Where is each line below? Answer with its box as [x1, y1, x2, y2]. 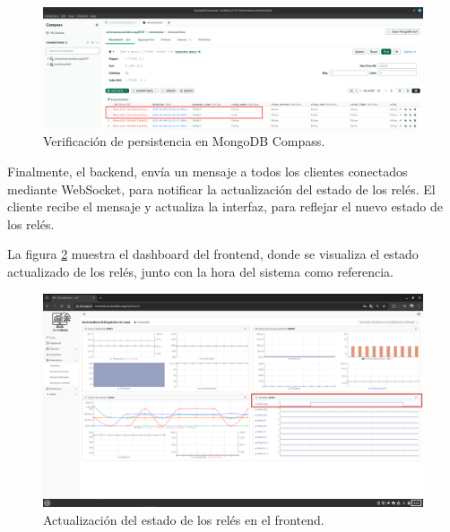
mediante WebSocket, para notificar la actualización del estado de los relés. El [7, 179, 436, 198]
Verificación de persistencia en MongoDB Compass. [43, 132, 325, 150]
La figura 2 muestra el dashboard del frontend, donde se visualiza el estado [7, 245, 419, 263]
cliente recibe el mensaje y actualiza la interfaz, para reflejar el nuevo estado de [7, 197, 444, 216]
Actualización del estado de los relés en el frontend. [43, 510, 325, 528]
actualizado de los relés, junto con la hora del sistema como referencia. [7, 262, 394, 280]
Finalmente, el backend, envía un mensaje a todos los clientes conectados [7, 162, 408, 180]
